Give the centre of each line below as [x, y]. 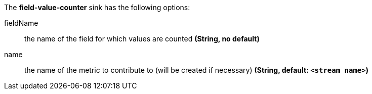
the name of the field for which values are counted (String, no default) [142, 39]
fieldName [21, 23]
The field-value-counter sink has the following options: [97, 7]
